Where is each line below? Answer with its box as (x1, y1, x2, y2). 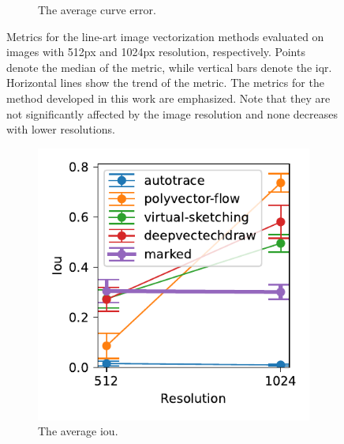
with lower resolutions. (6, 121, 115, 137)
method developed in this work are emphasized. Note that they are (6, 89, 331, 106)
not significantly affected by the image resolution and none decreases (6, 105, 338, 122)
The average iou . (38, 423, 118, 439)
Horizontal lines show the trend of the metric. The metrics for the (6, 74, 324, 91)
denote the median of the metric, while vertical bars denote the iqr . (6, 58, 332, 75)
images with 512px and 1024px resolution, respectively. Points (6, 43, 305, 60)
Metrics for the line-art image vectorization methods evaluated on (6, 28, 324, 44)
